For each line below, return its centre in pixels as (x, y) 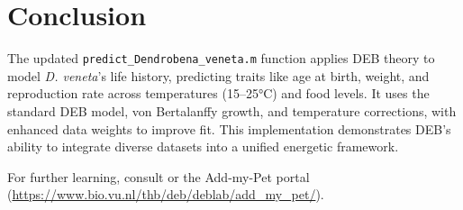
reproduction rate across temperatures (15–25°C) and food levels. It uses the (218, 93)
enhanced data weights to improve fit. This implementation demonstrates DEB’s (229, 128)
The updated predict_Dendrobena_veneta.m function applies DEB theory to (221, 58)
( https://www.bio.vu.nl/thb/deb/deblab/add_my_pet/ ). (166, 194)
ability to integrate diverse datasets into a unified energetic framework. (203, 146)
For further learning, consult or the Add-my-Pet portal (159, 176)
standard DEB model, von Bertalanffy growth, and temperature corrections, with (232, 110)
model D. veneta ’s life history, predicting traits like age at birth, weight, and (218, 75)
